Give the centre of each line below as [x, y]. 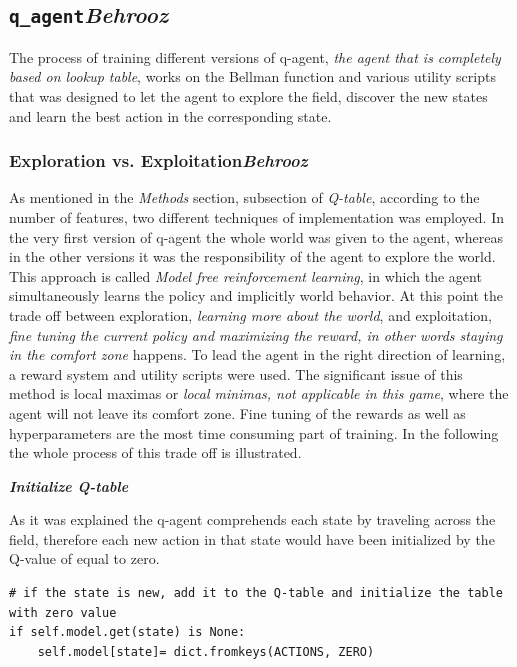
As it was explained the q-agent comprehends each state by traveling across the [252, 519]
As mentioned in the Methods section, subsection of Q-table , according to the [244, 197]
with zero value [63, 612]
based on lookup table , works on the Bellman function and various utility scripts [252, 76]
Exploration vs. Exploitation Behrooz [158, 160]
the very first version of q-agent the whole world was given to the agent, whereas [256, 236]
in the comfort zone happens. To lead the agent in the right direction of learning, [257, 354]
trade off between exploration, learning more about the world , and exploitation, [251, 314]
